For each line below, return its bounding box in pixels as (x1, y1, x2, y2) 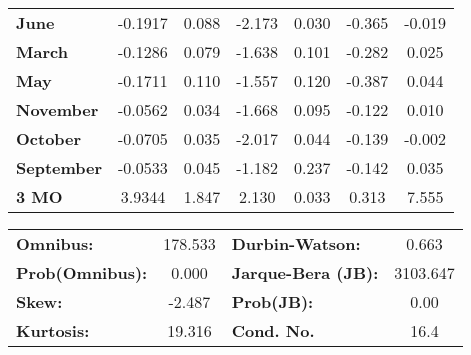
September (16, 156, 103, 179)
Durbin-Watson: (231, 232, 361, 255)
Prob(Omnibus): (16, 261, 148, 284)
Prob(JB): (231, 290, 314, 313)
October (16, 127, 82, 150)
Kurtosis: (16, 319, 90, 342)
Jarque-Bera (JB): (231, 261, 379, 284)
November (16, 98, 99, 121)
